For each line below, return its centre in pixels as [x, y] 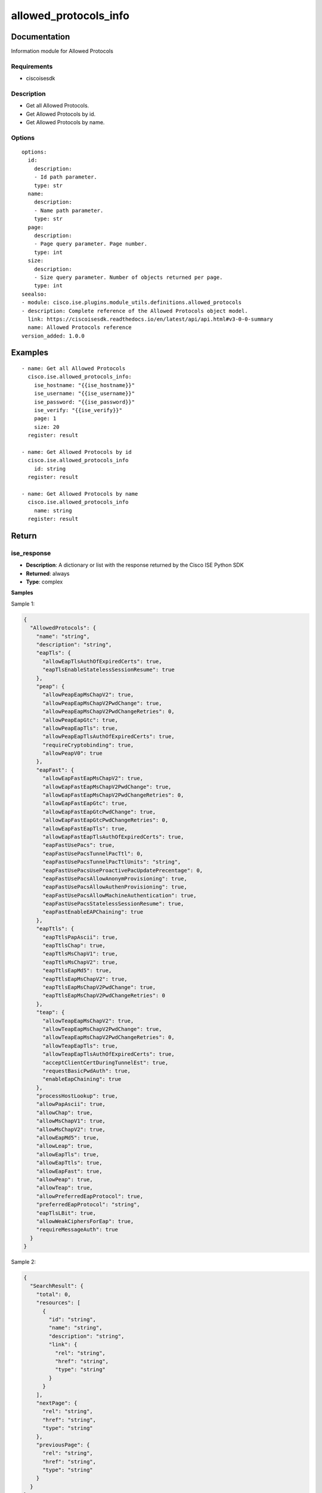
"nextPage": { [57, 1403]
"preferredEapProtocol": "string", [88, 1205]
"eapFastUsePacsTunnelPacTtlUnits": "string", [112, 862]
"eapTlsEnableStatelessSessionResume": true [109, 670]
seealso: [34, 294]
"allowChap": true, [65, 1113]
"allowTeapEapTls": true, [80, 1046]
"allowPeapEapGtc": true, [80, 720]
